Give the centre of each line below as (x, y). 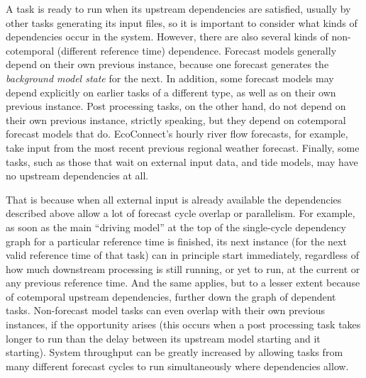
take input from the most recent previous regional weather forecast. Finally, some (183, 147)
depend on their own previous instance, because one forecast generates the (167, 64)
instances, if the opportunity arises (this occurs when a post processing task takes (183, 324)
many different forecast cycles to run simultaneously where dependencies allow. (177, 366)
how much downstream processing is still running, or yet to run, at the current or (183, 268)
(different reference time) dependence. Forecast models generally (197, 50)
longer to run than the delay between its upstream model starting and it (163, 338)
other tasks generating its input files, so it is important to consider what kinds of (182, 22)
